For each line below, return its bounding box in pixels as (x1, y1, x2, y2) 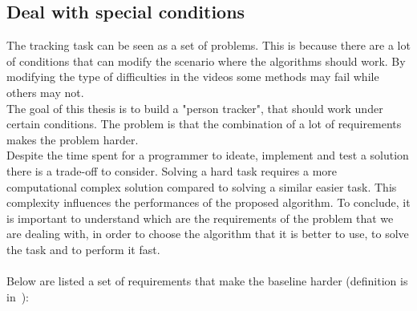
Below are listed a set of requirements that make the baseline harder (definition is (6, 273, 408, 289)
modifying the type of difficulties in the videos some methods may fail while (6, 68, 379, 85)
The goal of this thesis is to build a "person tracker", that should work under (6, 99, 383, 116)
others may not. (6, 83, 84, 100)
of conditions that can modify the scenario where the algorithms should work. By (6, 52, 406, 69)
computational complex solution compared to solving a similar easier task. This (6, 178, 397, 195)
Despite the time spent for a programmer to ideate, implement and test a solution (6, 147, 409, 164)
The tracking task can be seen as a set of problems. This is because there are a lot (6, 37, 411, 54)
